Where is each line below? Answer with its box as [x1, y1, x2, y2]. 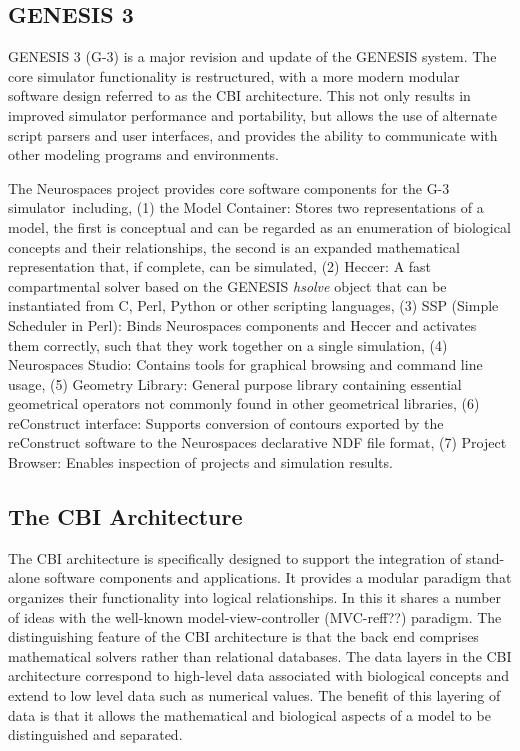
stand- [465, 547, 505, 568]
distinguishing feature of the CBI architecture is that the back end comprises [8, 626, 479, 647]
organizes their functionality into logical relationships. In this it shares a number [8, 587, 502, 608]
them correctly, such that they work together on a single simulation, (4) [8, 334, 448, 355]
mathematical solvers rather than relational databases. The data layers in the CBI [8, 645, 512, 666]
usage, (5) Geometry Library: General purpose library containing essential [8, 373, 462, 394]
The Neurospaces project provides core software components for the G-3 [8, 177, 450, 198]
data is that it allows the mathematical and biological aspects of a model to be [8, 704, 491, 725]
